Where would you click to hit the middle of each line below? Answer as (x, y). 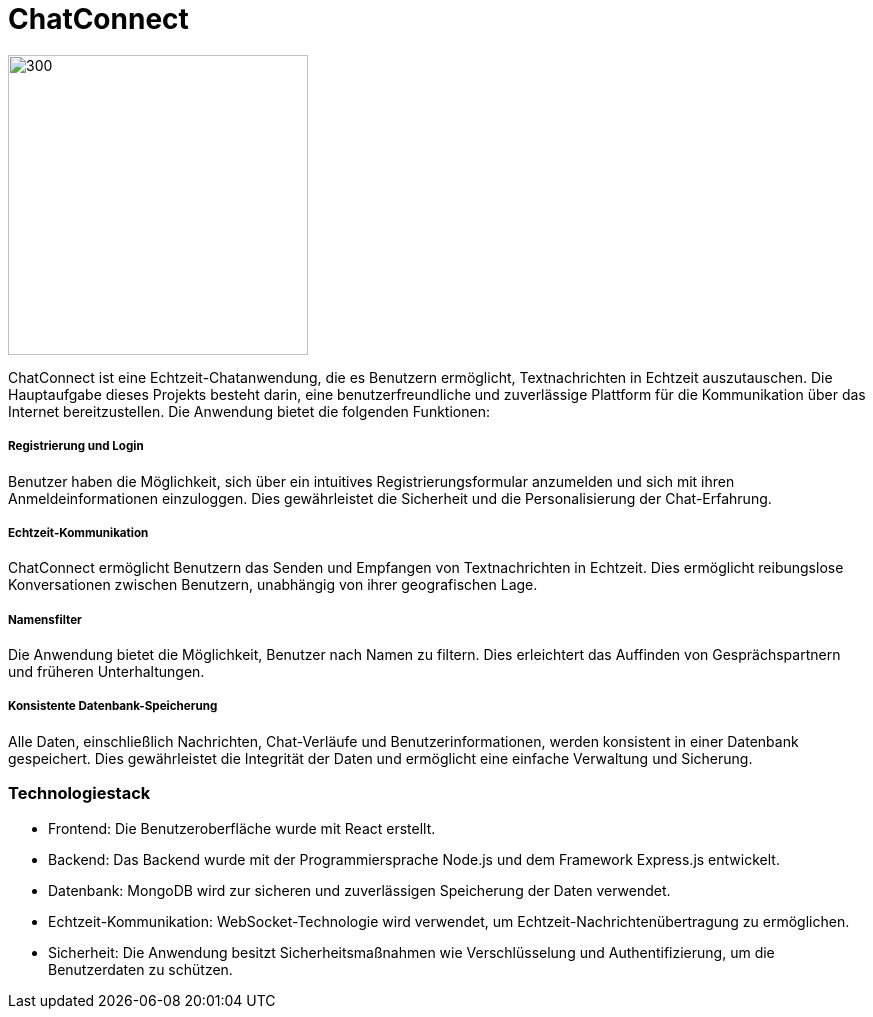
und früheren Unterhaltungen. (106, 672)
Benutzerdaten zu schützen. (140, 969)
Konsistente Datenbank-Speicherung (113, 706)
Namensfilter (45, 619)
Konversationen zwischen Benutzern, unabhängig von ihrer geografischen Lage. (273, 585)
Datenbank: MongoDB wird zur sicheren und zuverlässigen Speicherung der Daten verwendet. (359, 890)
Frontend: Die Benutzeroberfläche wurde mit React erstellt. (242, 828)
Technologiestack (79, 793)
